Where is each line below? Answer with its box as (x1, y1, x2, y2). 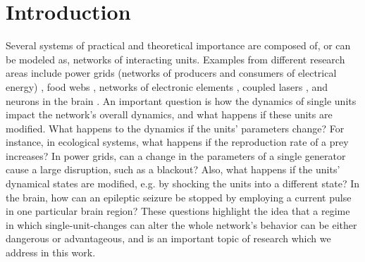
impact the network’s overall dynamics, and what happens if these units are (6, 107, 333, 122)
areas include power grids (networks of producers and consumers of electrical (6, 65, 337, 80)
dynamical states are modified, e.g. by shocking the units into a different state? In (6, 176, 360, 191)
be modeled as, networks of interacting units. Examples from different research (6, 51, 345, 66)
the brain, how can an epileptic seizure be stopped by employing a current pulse (6, 189, 352, 204)
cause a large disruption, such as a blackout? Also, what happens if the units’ (6, 162, 340, 177)
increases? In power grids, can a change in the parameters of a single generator (6, 148, 346, 163)
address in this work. (6, 245, 96, 260)
